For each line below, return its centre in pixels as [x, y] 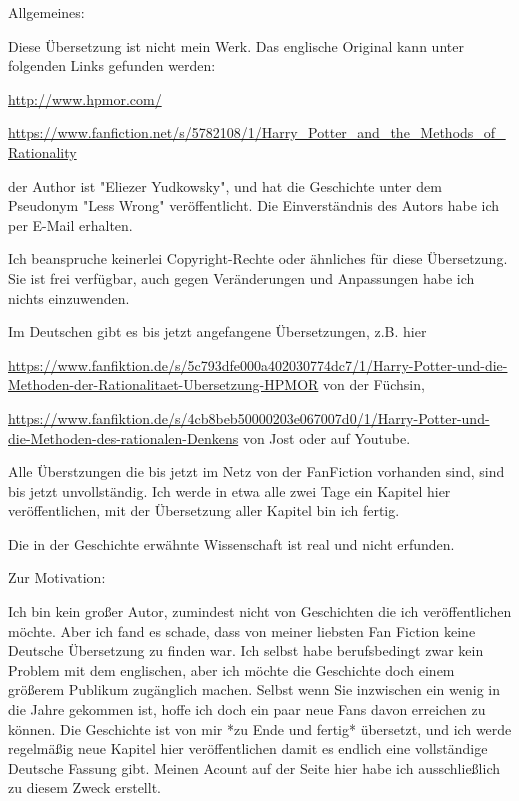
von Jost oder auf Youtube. [326, 437]
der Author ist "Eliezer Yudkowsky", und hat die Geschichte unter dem [225, 185]
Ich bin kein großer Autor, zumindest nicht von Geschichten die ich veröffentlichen [260, 611]
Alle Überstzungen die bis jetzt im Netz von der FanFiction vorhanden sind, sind [256, 471]
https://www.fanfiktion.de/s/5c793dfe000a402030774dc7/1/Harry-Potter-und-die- [258, 364]
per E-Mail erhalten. [70, 224]
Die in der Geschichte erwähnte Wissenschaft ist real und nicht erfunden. [231, 543]
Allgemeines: [46, 12]
